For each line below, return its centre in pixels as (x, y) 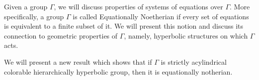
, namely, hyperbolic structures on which (186, 35)
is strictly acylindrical (194, 61)
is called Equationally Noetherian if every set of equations (161, 16)
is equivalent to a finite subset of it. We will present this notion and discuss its (124, 26)
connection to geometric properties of (61, 35)
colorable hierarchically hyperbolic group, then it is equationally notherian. (118, 71)
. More (240, 6)
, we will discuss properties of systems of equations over (138, 6)
